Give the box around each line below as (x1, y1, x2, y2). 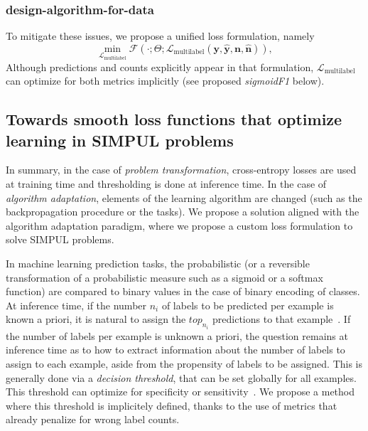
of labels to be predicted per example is (161, 297, 334, 312)
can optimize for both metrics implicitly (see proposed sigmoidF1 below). (6, 73, 325, 88)
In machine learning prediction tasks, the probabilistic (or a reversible (6, 256, 310, 271)
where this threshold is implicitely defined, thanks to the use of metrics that (6, 398, 337, 413)
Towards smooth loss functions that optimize (6, 108, 342, 130)
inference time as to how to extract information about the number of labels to (6, 342, 345, 357)
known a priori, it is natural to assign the (6, 312, 186, 326)
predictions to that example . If (212, 312, 351, 326)
